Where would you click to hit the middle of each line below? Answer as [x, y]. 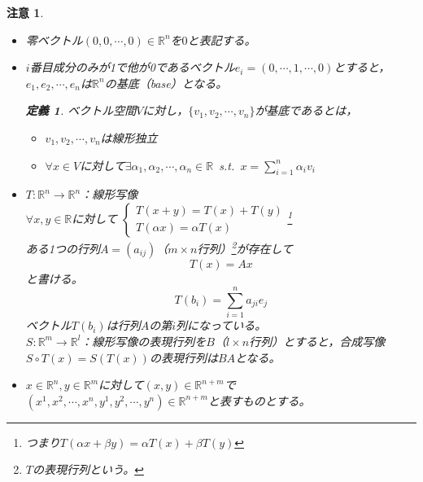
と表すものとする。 [259, 400]
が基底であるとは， [306, 110]
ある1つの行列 [63, 248]
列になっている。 [221, 325]
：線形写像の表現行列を [144, 341]
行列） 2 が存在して [245, 247]
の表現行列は [183, 357]
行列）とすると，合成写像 [317, 341]
